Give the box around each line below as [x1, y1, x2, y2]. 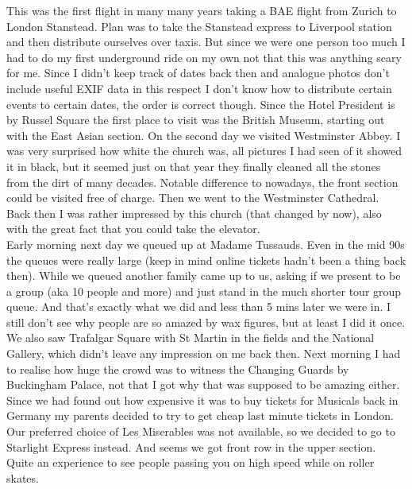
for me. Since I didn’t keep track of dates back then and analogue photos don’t [6, 64, 390, 81]
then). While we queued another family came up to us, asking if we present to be [6, 267, 401, 284]
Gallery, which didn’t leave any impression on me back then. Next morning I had [6, 345, 401, 362]
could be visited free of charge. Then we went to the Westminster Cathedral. [6, 189, 379, 206]
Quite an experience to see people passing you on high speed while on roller [6, 454, 375, 471]
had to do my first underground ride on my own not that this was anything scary [6, 49, 402, 65]
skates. [6, 469, 39, 486]
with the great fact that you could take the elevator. [6, 220, 260, 237]
